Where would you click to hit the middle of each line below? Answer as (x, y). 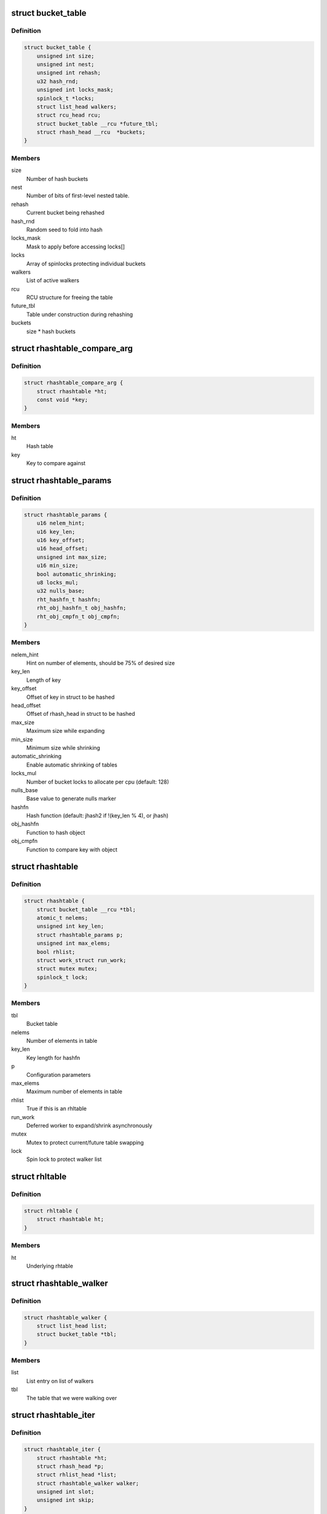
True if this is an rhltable (57, 1109)
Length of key (44, 680)
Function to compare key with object (72, 849)
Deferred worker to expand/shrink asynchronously (89, 1125)
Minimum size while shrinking (63, 747)
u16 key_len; (56, 532)
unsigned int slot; (66, 1492)
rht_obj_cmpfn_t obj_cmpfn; (78, 617)
